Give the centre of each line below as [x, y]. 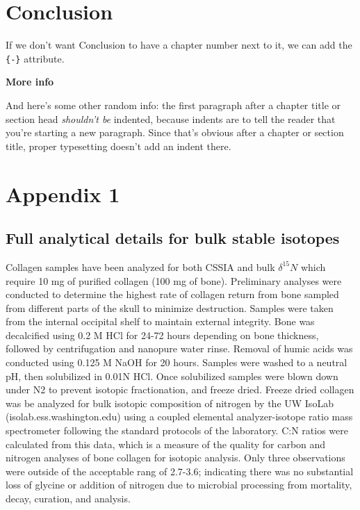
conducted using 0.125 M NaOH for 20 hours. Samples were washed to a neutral [177, 362]
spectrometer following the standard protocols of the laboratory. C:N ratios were [177, 430]
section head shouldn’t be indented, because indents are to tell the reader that [171, 118]
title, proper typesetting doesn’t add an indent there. [118, 146]
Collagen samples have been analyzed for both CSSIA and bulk [140, 266]
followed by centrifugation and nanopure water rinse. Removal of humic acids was [179, 348]
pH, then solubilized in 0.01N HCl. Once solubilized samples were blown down [172, 376]
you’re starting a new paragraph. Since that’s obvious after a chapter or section [175, 132]
